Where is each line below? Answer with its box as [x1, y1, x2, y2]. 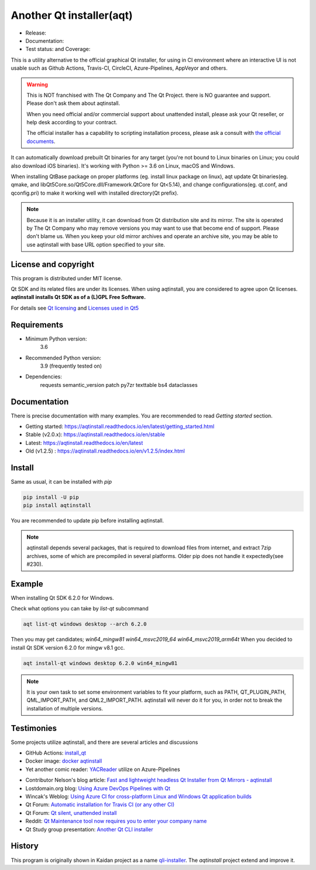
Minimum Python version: [25, 335, 87, 342]
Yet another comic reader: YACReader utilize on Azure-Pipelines [25, 766, 181, 773]
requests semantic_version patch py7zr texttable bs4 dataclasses [40, 381, 198, 388]
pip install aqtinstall [23, 502, 92, 509]
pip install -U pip [23, 494, 79, 501]
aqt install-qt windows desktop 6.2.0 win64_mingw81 [23, 660, 178, 667]
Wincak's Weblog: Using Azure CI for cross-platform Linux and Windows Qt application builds [25, 793, 252, 800]
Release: [25, 29, 47, 36]
